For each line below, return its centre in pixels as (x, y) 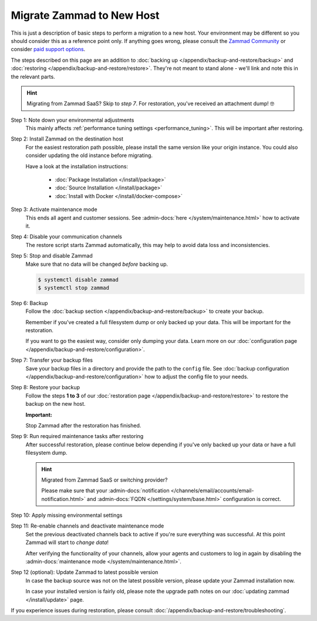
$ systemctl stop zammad (74, 288)
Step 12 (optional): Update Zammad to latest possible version (85, 572)
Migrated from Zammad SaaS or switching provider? (104, 480)
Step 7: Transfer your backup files (52, 360)
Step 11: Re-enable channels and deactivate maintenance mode (87, 526)
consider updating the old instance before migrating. (89, 155)
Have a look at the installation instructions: (77, 166)
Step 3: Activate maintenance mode (54, 209)
